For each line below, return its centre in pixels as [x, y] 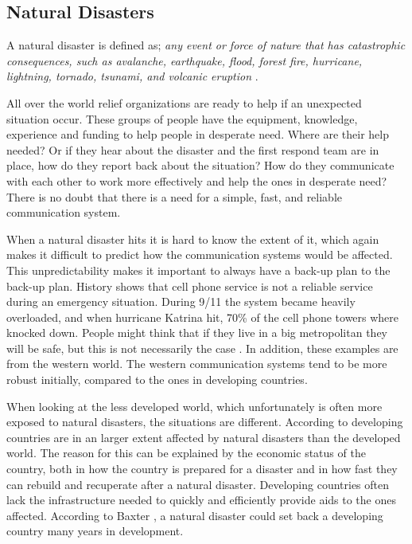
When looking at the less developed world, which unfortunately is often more [194, 406]
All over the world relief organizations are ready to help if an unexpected [184, 102]
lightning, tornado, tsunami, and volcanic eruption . [132, 76]
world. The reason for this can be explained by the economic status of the [186, 453]
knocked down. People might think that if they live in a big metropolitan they [197, 333]
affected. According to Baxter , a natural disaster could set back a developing [195, 515]
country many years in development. [95, 531]
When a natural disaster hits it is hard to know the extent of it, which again [193, 239]
